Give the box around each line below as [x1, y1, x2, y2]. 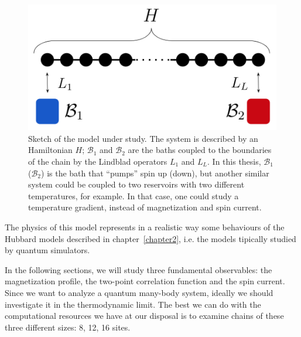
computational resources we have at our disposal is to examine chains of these [5, 309, 284, 322]
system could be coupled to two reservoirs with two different [28, 178, 245, 190]
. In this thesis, [207, 155, 261, 168]
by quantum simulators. [5, 244, 90, 256]
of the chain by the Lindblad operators [28, 155, 167, 168]
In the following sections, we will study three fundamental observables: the [5, 263, 272, 275]
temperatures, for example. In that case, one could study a [28, 189, 239, 202]
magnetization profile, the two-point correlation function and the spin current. [5, 275, 285, 287]
